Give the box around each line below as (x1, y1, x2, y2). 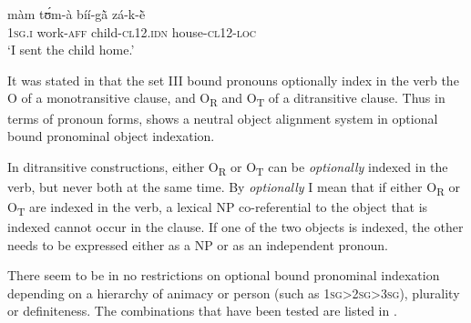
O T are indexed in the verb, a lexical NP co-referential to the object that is (7, 197, 428, 218)
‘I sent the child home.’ (7, 40, 135, 59)
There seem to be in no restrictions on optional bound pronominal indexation (7, 266, 440, 285)
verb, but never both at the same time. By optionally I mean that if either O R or (7, 177, 460, 198)
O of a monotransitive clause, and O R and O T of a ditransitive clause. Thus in (7, 88, 445, 110)
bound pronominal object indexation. (7, 126, 215, 146)
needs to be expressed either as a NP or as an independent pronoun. (7, 235, 389, 254)
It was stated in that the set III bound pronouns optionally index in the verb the (7, 70, 459, 89)
